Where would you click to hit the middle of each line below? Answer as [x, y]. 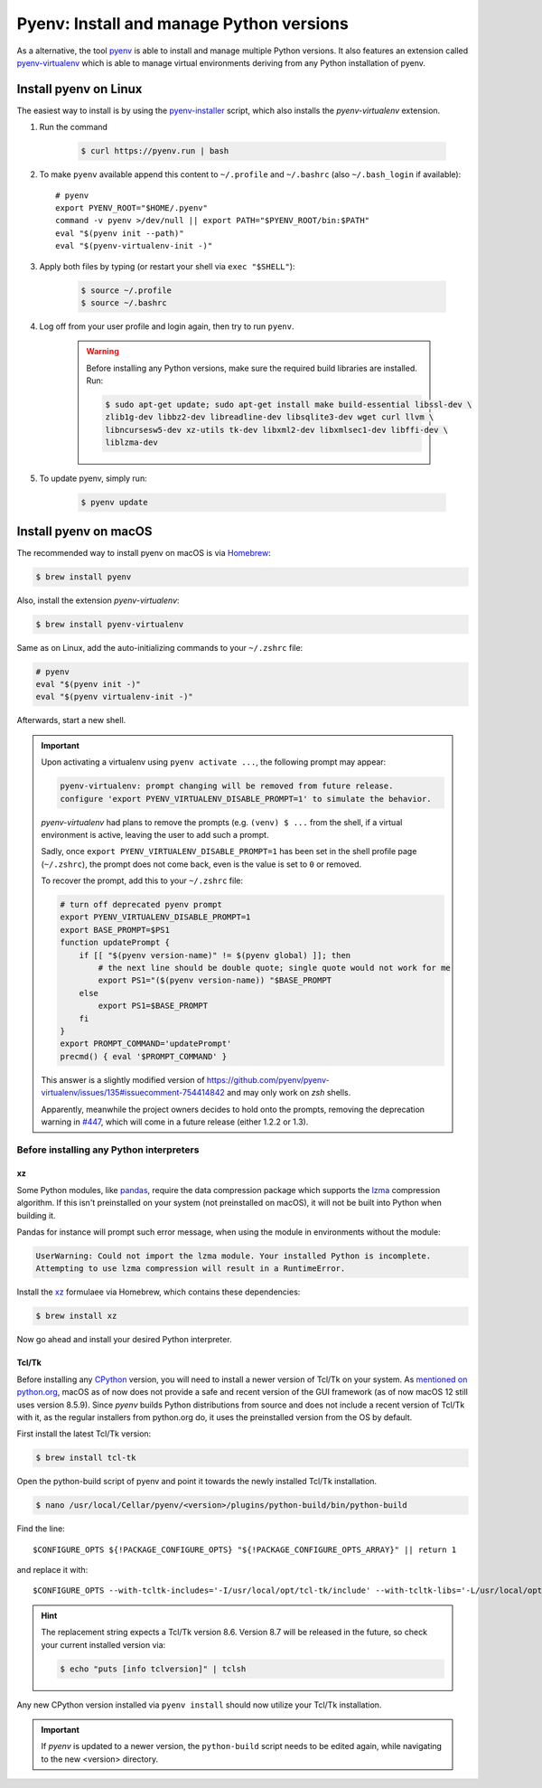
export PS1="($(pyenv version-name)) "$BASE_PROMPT [215, 980]
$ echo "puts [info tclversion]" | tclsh [153, 1669]
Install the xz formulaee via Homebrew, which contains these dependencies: [159, 1292]
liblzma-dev [131, 442]
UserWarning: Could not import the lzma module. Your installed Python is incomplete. [234, 1256]
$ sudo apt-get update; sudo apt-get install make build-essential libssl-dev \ [289, 405]
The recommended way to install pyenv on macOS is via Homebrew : [144, 552]
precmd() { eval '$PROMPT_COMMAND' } [144, 1056]
